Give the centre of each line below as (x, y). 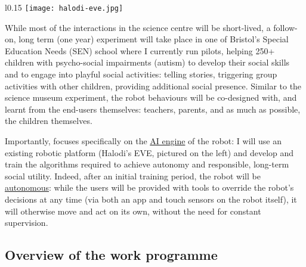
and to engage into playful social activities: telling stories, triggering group (141, 74)
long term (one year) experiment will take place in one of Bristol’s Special (154, 39)
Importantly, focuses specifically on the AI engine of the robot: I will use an (143, 141)
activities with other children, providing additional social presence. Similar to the (153, 86)
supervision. (27, 223)
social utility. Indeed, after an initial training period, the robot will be (133, 176)
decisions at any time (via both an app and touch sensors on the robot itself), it (151, 199)
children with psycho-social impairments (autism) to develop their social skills (147, 62)
